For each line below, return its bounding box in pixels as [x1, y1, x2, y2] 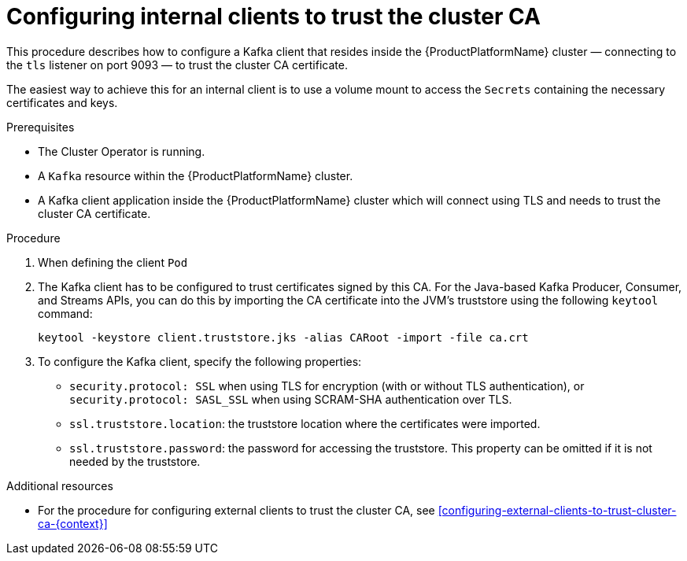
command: [38, 306, 93, 320]
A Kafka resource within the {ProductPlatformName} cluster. [38, 168, 353, 183]
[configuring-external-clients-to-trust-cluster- [438, 503, 677, 517]
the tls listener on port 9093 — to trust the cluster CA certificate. [6, 57, 348, 72]
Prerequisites [6, 120, 75, 134]
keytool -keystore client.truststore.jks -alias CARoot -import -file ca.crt [38, 330, 529, 344]
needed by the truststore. [69, 454, 201, 468]
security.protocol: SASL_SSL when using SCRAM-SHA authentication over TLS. [69, 392, 512, 406]
